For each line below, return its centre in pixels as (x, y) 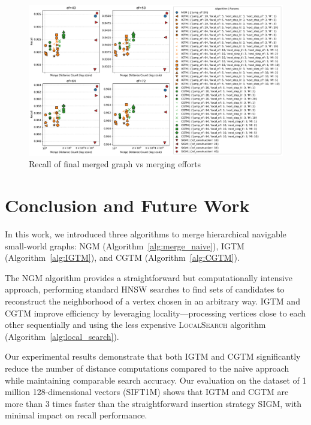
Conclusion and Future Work (127, 205)
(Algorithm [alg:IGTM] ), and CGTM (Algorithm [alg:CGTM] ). (122, 257)
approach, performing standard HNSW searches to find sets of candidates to (145, 289)
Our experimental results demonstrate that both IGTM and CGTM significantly (153, 356)
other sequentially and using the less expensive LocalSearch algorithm (135, 325)
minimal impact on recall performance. (76, 415)
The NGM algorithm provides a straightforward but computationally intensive (149, 277)
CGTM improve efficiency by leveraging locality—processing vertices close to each (155, 313)
